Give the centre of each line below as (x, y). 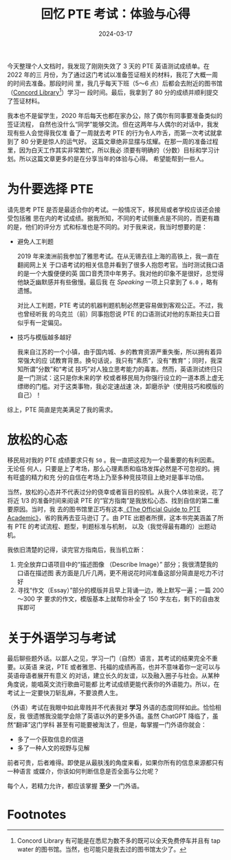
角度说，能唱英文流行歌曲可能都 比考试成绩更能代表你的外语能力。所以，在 (113, 684)
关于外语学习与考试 (62, 638)
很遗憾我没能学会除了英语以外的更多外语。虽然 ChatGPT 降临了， (120, 716)
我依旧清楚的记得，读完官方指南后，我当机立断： (76, 550)
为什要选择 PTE (51, 189)
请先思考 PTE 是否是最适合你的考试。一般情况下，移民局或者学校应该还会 (111, 209)
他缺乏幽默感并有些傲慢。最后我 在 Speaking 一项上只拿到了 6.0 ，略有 (118, 282)
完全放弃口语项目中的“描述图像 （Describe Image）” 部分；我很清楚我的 (118, 564)
